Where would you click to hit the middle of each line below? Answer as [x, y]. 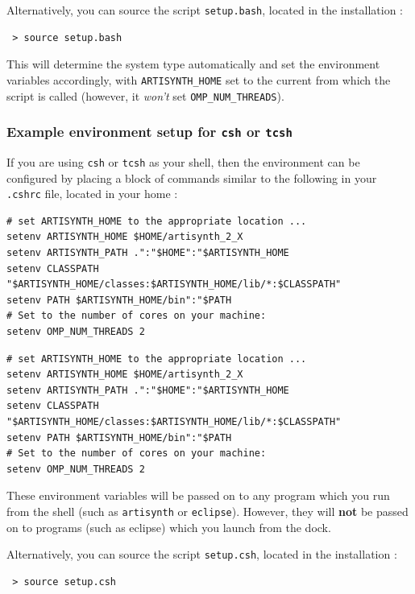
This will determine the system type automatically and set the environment [193, 64]
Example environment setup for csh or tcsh [149, 132]
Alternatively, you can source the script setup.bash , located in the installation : [205, 10]
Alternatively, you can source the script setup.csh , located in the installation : [202, 554]
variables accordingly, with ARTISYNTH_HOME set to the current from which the [199, 79]
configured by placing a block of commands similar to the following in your [192, 177]
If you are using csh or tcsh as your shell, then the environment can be [183, 161]
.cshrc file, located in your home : [92, 194]
